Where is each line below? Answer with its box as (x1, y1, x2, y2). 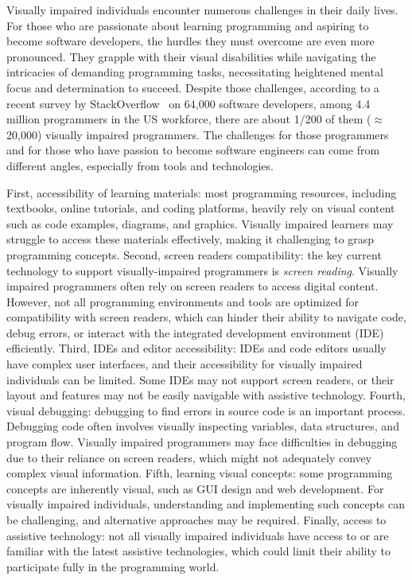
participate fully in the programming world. (6, 558, 220, 574)
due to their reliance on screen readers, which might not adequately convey (6, 449, 372, 465)
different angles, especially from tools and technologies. (6, 157, 274, 173)
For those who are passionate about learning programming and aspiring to (6, 17, 369, 33)
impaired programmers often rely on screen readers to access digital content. (6, 278, 379, 294)
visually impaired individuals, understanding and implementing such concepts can (6, 496, 406, 512)
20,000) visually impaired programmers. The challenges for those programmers (6, 126, 389, 142)
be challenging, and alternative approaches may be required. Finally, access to (6, 512, 387, 527)
